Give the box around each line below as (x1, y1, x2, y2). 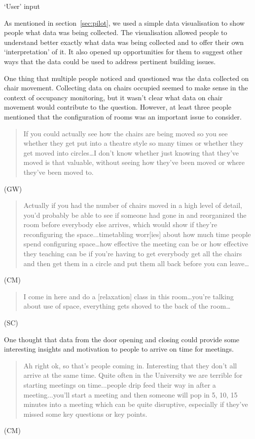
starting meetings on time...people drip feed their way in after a (23, 380, 216, 390)
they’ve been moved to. (23, 166, 94, 177)
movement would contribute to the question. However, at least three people (4, 102, 232, 112)
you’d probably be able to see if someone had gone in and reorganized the (23, 209, 247, 220)
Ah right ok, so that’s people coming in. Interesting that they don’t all (23, 360, 237, 370)
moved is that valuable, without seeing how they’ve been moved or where (23, 157, 245, 167)
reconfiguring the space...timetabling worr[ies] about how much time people (23, 229, 251, 239)
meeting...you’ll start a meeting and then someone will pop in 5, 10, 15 (23, 389, 238, 399)
